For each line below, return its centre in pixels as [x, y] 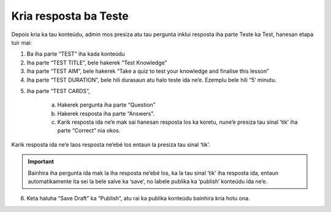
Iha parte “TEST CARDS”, [58, 91]
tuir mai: [22, 42]
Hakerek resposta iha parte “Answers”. [106, 113]
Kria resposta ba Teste [70, 16]
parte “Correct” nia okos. [89, 131]
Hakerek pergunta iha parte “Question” [106, 105]
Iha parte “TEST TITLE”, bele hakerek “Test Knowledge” [97, 62]
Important [41, 162]
